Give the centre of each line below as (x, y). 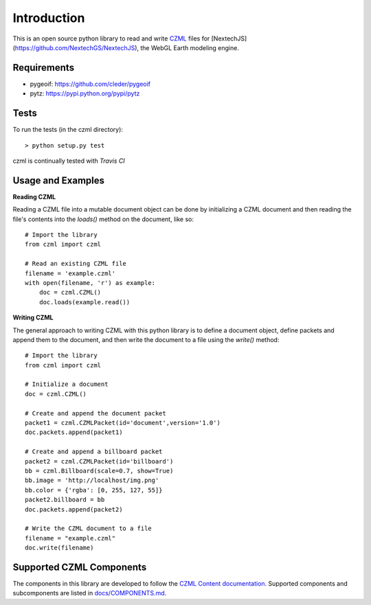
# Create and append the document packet (95, 413)
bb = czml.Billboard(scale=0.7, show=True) (99, 471)
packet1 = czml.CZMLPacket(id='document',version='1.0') (123, 423)
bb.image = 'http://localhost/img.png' (92, 480)
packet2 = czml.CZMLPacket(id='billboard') (99, 461)
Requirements (44, 68)
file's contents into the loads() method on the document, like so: (103, 219)
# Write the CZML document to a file (89, 528)
